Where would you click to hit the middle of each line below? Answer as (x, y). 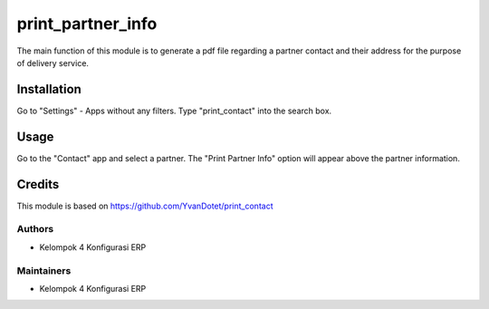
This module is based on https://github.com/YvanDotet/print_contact (145, 206)
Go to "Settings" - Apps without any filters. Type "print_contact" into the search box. (174, 111)
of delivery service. (53, 63)
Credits (38, 184)
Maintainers (44, 270)
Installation (49, 89)
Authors (35, 229)
